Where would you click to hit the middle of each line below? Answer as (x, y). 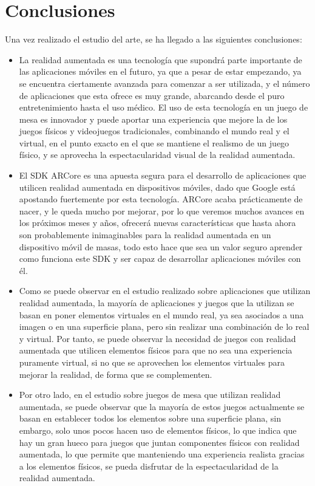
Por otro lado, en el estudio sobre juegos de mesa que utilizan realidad (150, 395)
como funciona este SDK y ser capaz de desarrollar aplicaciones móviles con (160, 258)
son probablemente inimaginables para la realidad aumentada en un (145, 235)
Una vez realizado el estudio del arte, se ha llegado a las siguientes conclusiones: (154, 39)
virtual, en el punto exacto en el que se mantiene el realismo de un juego (154, 142)
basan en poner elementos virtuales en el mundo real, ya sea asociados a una (161, 314)
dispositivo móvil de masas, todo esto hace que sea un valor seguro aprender (161, 246)
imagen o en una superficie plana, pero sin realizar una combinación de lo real (164, 327)
